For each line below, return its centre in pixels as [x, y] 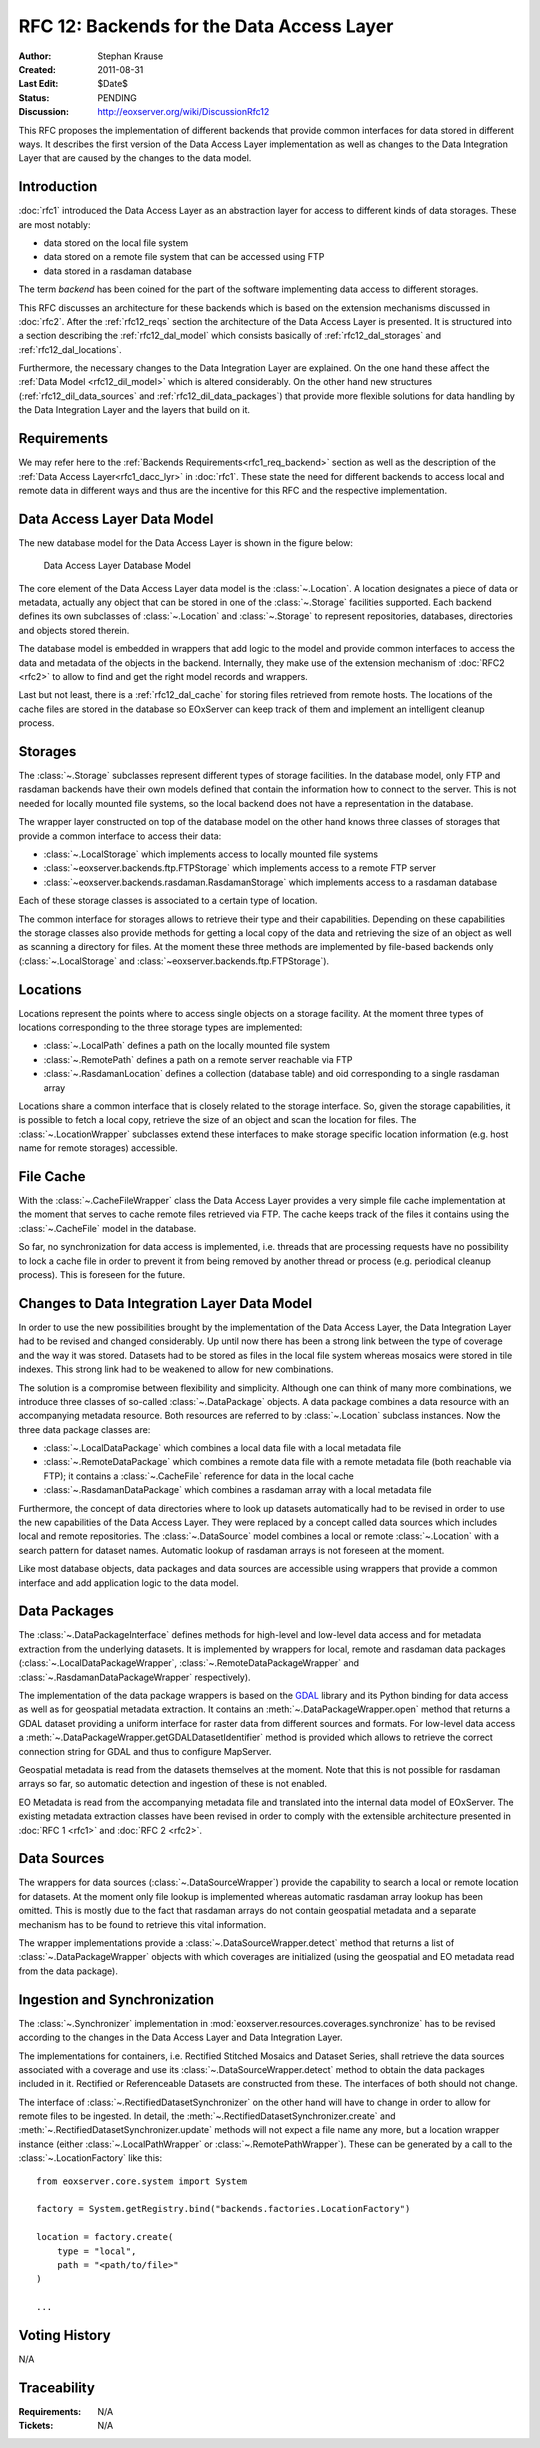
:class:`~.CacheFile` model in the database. [107, 1228]
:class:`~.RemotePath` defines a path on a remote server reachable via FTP [198, 1059]
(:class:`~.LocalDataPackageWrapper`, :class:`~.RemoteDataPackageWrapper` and [189, 1663]
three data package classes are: [84, 1429]
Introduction [58, 186]
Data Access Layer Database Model [117, 566]
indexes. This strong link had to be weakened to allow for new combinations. [176, 1369]
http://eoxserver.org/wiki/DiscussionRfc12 [183, 112]
